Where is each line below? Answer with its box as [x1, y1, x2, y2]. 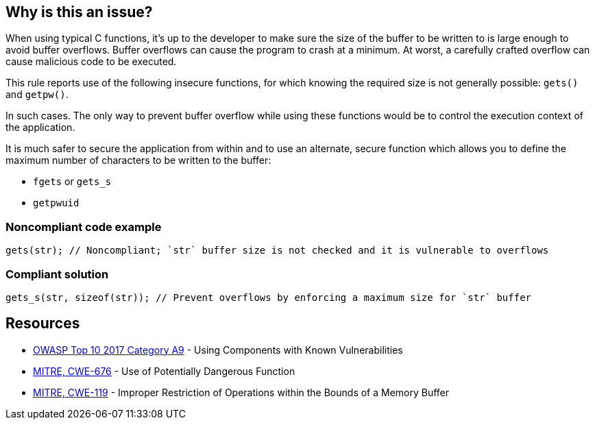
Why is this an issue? [5, 3, 153, 21]
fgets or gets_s [33, 175, 112, 188]
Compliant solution [5, 267, 109, 281]
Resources [5, 315, 80, 332]
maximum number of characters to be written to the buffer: [5, 154, 271, 167]
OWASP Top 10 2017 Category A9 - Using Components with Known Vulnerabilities [33, 343, 403, 356]
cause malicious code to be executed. [5, 56, 177, 68]
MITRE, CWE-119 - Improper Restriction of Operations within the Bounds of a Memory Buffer [33, 386, 450, 398]
